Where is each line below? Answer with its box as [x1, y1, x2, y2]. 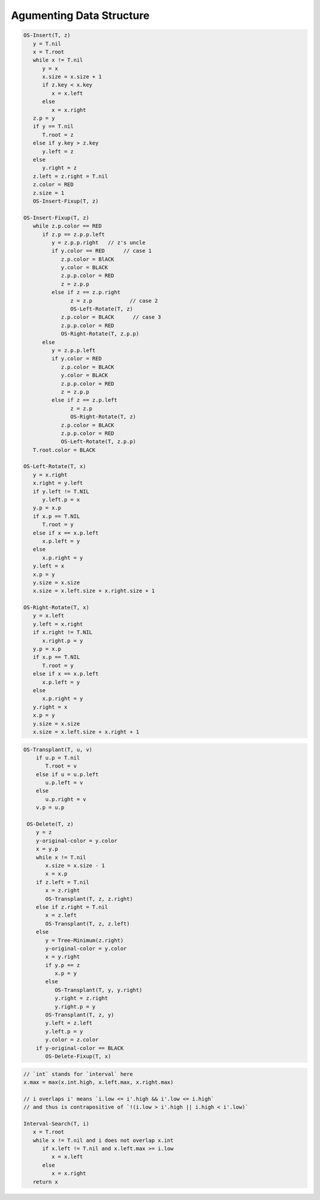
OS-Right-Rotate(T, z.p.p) [60, 331, 139, 337]
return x [33, 1178, 59, 1185]
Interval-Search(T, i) [23, 1120, 89, 1127]
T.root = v [45, 763, 77, 770]
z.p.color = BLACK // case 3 [60, 314, 161, 321]
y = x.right [33, 471, 68, 478]
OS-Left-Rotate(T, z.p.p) [60, 439, 136, 445]
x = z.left [45, 912, 77, 919]
